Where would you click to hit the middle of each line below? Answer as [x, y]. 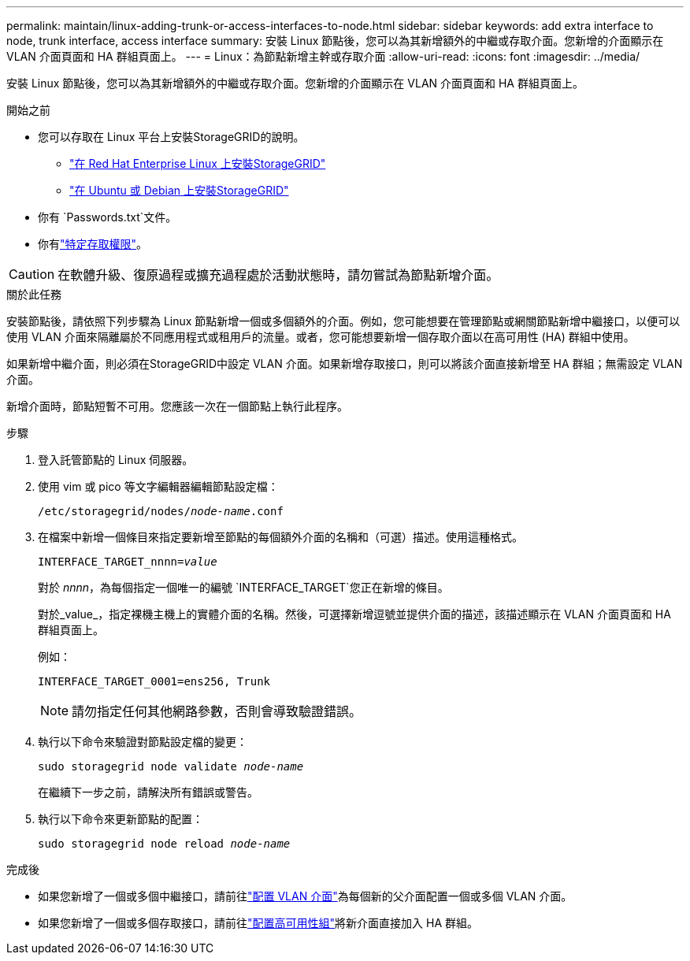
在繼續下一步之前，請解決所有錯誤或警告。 [148, 792]
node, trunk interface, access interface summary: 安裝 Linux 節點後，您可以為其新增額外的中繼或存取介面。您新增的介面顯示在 [335, 41]
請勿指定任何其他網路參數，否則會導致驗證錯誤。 [217, 711]
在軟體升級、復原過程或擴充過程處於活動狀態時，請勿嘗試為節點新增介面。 [278, 275]
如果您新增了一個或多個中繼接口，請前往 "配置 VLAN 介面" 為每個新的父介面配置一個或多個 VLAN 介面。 [305, 896]
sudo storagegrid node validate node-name [171, 766]
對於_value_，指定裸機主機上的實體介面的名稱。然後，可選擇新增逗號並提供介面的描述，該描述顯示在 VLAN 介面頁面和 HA [354, 614]
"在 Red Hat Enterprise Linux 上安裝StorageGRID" [198, 163]
